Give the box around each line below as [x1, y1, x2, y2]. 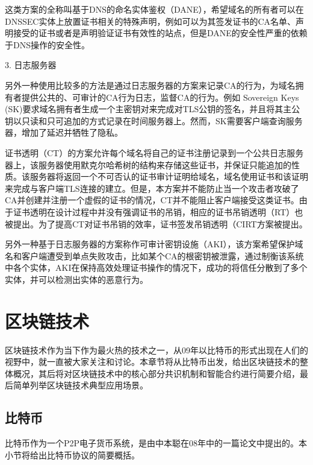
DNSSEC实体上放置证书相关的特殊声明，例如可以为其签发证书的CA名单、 [5, 14, 296, 27]
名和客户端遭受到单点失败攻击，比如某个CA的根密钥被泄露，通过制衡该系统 [5, 249, 304, 262]
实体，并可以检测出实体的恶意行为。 [5, 273, 148, 285]
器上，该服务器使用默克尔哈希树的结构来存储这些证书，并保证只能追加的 [5, 158, 291, 171]
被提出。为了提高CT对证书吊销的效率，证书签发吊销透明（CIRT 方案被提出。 [5, 217, 308, 230]
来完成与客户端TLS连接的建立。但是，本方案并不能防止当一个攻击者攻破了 [5, 182, 299, 194]
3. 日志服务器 [5, 59, 57, 71]
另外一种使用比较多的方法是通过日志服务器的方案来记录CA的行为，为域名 [5, 78, 296, 91]
